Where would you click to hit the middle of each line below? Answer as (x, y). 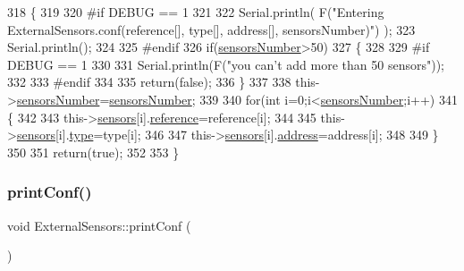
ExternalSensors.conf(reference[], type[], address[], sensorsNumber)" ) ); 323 (211, 29)
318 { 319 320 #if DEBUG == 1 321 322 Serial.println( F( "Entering (196, 12)
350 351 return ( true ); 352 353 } (93, 152)
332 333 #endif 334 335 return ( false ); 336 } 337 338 (149, 82)
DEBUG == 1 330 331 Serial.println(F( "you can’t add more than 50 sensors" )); (226, 64)
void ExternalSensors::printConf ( (99, 225)
